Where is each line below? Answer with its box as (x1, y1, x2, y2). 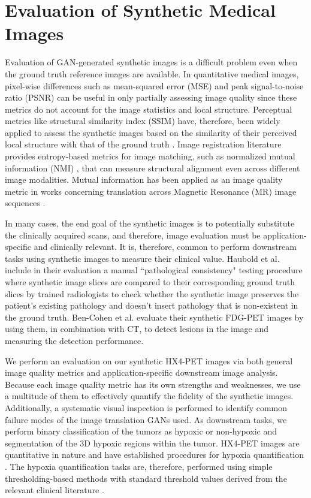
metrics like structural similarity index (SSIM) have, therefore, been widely (5, 114, 280, 127)
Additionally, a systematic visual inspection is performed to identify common (5, 401, 288, 414)
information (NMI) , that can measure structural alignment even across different (5, 161, 300, 174)
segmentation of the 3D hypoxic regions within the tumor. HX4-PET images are (5, 436, 300, 449)
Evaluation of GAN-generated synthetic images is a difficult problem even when (5, 56, 298, 68)
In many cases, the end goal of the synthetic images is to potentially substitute (5, 217, 295, 230)
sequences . (5, 197, 46, 209)
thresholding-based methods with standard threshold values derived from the (5, 472, 287, 484)
